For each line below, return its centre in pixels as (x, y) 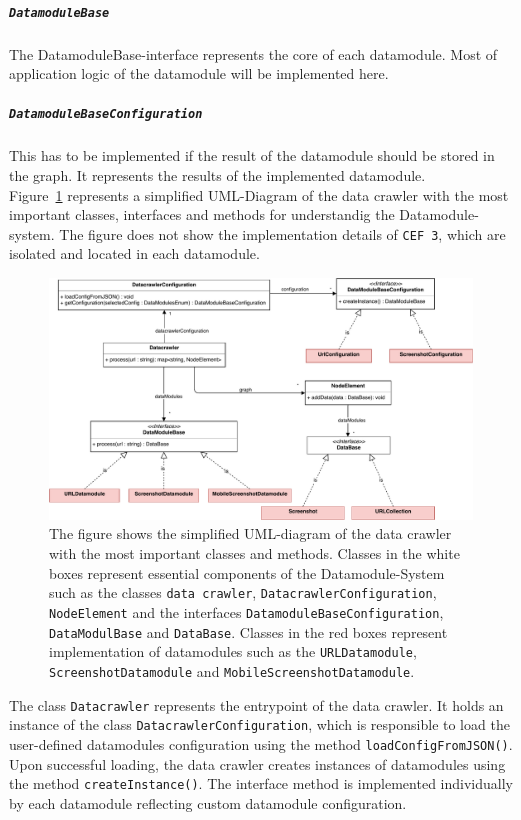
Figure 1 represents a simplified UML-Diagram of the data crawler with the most (259, 194)
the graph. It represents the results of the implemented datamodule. (217, 175)
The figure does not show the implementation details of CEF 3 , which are (282, 233)
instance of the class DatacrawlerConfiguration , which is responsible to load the (259, 724)
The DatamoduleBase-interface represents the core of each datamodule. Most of (253, 53)
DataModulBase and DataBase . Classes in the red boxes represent (248, 631)
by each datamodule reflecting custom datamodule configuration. (208, 802)
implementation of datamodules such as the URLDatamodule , (233, 651)
